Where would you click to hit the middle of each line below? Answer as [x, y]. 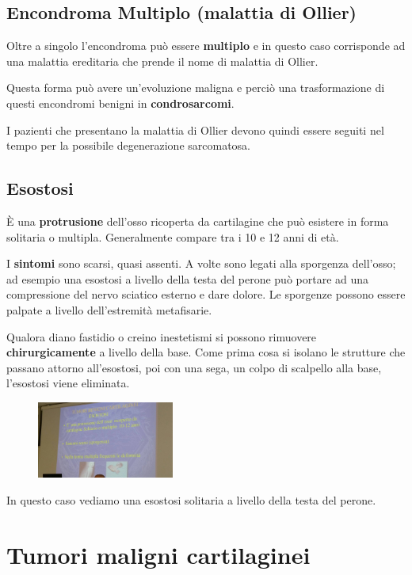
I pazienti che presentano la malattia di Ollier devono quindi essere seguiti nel [195, 129]
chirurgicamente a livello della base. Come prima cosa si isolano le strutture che [206, 352]
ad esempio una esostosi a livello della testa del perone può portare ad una [188, 278]
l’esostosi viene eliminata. [68, 383]
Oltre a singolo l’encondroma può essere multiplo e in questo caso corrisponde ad [206, 46]
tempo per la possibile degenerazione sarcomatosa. [129, 145]
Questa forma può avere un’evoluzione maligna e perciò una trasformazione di [196, 88]
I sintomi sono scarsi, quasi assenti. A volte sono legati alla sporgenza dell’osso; [201, 263]
